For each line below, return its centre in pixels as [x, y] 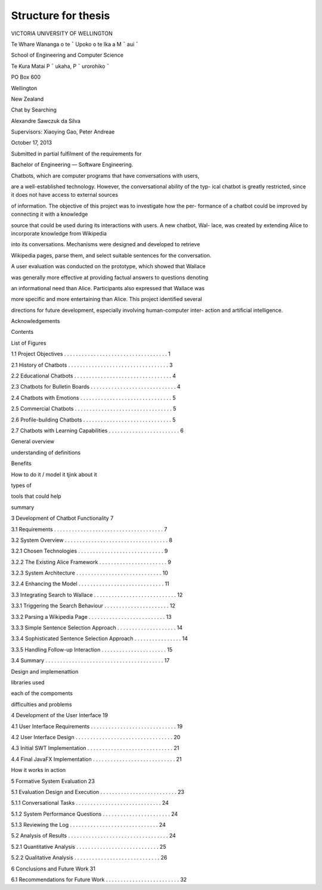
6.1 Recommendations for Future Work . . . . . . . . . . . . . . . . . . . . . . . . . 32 [99, 880]
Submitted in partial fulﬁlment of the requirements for [76, 153]
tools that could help [36, 496]
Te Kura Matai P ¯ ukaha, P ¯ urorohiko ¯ [60, 66]
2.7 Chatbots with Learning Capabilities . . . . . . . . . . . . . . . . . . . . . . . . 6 [97, 430]
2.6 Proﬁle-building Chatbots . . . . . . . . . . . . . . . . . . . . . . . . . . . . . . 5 [93, 420]
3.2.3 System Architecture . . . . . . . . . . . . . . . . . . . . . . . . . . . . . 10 [89, 573]
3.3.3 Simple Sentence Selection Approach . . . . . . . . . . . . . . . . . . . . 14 [97, 628]
